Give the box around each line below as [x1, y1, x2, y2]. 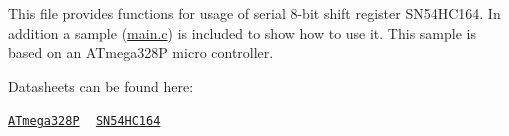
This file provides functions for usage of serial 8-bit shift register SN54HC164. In [8, 3, 501, 23]
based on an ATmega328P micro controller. [8, 42, 274, 63]
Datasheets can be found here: [8, 75, 194, 96]
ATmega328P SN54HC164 [8, 114, 161, 129]
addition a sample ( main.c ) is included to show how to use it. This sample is [8, 22, 476, 43]
